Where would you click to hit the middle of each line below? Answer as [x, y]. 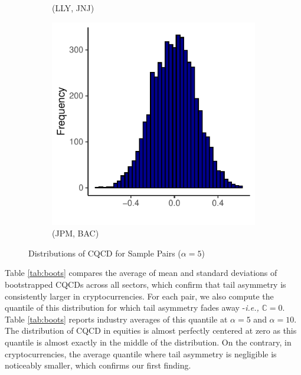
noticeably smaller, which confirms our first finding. [98, 365]
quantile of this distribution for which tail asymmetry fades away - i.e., [132, 307]
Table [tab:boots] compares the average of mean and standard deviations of [141, 273]
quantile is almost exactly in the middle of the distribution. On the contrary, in [148, 342]
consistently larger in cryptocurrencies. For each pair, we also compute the [139, 296]
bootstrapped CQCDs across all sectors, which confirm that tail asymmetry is [145, 284]
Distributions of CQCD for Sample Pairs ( [105, 253]
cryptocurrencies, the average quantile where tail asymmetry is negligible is [141, 353]
